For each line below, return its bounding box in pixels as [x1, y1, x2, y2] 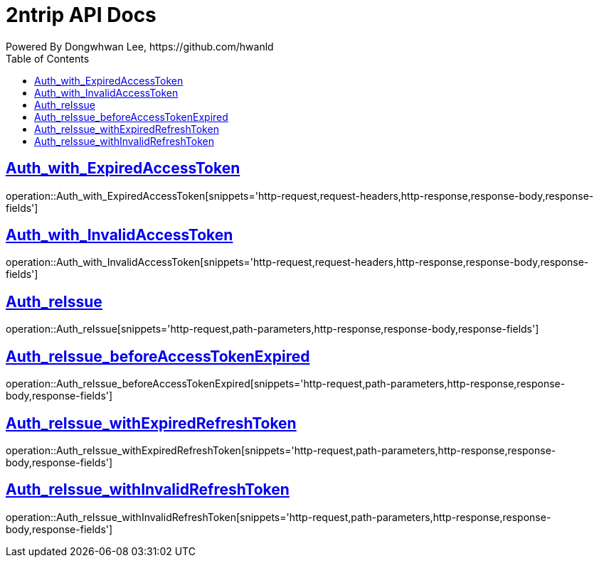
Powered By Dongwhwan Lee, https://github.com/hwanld [6, 40, 274, 53]
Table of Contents [6, 52, 90, 65]
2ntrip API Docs [6, 3, 157, 27]
